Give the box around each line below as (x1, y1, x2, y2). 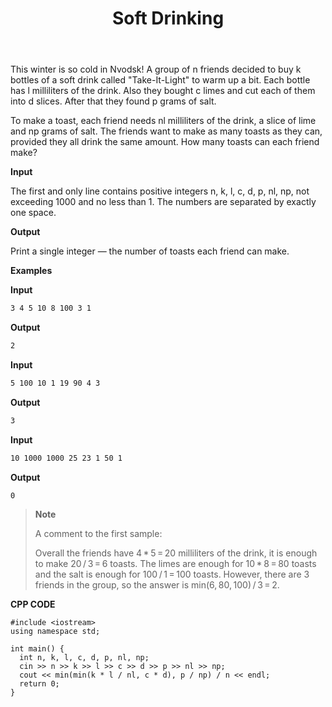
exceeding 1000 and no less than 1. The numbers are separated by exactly (10, 196, 317, 208)
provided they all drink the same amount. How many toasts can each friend (10, 136, 320, 148)
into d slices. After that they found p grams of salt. (10, 95, 217, 107)
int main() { (10, 644, 65, 654)
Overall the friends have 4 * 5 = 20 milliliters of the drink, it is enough (34, 547, 318, 559)
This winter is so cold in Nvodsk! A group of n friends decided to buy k (10, 63, 302, 76)
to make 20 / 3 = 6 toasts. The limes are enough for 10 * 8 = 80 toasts (34, 558, 317, 570)
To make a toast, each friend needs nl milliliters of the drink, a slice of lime (10, 115, 317, 127)
